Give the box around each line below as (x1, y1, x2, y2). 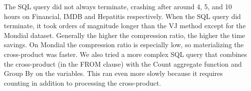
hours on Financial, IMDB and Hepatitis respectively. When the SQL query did (4, 11, 241, 21)
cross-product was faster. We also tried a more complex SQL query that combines (4, 49, 247, 59)
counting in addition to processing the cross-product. (4, 77, 161, 88)
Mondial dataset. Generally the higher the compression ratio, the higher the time (4, 30, 245, 40)
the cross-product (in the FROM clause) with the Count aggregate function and (4, 58, 242, 69)
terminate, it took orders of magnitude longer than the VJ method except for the (4, 20, 246, 31)
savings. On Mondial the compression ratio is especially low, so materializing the (4, 39, 244, 50)
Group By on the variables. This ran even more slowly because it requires (4, 68, 223, 78)
